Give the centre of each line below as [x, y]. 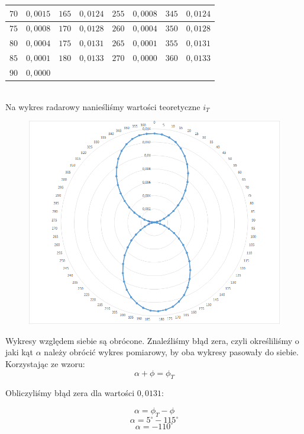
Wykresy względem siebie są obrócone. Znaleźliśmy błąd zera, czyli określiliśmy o [152, 340]
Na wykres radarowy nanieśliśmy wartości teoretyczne [103, 106]
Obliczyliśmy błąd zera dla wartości [70, 393]
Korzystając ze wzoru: [45, 363]
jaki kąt [20, 352]
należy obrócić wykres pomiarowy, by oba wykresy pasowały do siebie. [171, 352]
